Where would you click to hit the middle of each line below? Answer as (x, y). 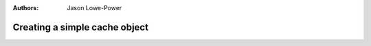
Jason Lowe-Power (94, 8)
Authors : (26, 8)
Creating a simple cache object (81, 27)
